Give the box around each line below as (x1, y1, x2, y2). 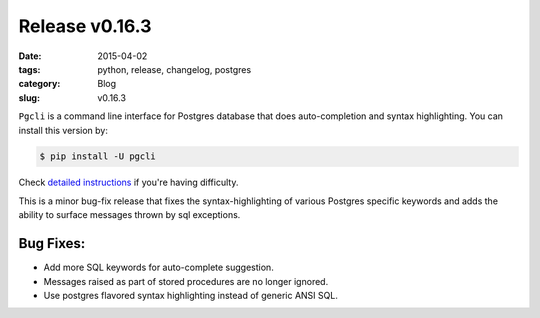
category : (18, 78, 61, 90)
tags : (18, 63, 41, 75)
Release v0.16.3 (18, 15, 152, 37)
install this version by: (18, 124, 109, 136)
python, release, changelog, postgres (97, 63, 252, 75)
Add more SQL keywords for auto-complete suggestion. (43, 261, 274, 274)
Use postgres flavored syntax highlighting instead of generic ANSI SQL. (43, 289, 339, 301)
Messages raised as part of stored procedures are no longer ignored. (43, 275, 329, 287)
